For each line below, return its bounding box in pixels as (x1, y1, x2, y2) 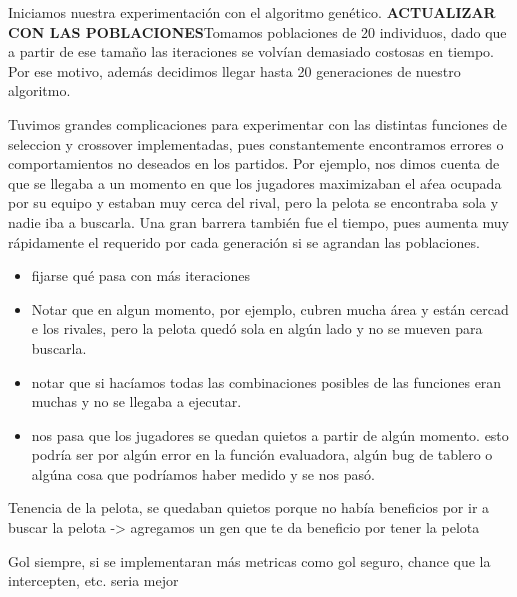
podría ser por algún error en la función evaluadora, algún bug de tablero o (31, 444, 493, 465)
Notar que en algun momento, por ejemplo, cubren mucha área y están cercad (31, 298, 509, 319)
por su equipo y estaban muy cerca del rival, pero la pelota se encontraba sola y (8, 192, 499, 213)
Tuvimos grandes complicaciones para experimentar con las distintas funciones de (8, 113, 507, 134)
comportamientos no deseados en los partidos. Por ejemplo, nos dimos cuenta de (8, 153, 500, 174)
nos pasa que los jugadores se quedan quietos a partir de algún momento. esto (31, 424, 509, 445)
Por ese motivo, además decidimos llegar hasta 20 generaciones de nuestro (8, 60, 461, 81)
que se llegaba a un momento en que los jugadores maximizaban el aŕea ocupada (8, 172, 502, 193)
